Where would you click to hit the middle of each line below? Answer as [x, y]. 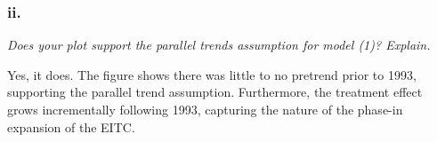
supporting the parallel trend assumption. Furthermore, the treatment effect [215, 92]
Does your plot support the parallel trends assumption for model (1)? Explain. [219, 45]
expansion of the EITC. [71, 126]
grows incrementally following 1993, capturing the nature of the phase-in [205, 109]
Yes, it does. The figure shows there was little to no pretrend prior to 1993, [212, 74]
